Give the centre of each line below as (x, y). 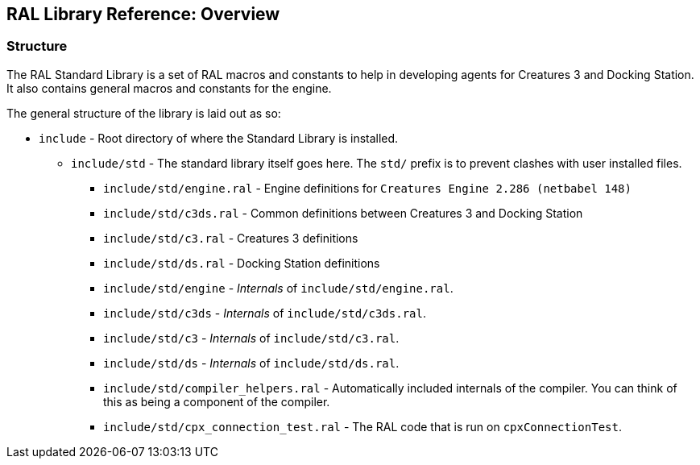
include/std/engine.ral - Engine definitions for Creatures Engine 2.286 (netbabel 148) (367, 188)
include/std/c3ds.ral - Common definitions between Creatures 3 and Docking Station (343, 213)
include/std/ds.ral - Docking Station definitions (242, 263)
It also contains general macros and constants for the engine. (169, 88)
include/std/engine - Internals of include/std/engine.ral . (278, 288)
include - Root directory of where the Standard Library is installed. (219, 138)
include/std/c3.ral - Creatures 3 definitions (231, 238)
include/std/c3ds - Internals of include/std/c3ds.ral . (265, 313)
